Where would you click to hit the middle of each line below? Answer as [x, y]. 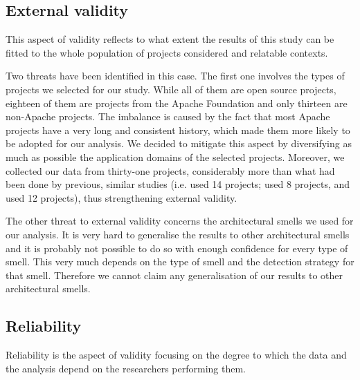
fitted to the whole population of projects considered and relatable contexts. [167, 52]
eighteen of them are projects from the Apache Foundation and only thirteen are [177, 103]
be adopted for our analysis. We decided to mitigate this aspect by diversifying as [179, 143]
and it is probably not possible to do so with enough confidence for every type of [177, 248]
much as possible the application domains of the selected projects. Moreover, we [175, 156]
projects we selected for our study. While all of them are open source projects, [171, 89]
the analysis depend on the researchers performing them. [126, 368]
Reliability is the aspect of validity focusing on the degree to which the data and [176, 355]
